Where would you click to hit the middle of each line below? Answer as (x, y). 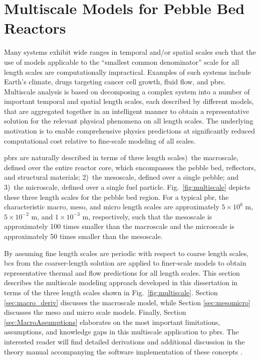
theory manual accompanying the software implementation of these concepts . (123, 351)
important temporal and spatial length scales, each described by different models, (129, 101)
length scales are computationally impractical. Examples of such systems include (127, 72)
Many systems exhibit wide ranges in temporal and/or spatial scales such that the (130, 52)
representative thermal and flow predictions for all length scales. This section (122, 272)
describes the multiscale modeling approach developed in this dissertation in (121, 282)
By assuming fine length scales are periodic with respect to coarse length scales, (126, 253)
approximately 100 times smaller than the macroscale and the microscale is (119, 226)
